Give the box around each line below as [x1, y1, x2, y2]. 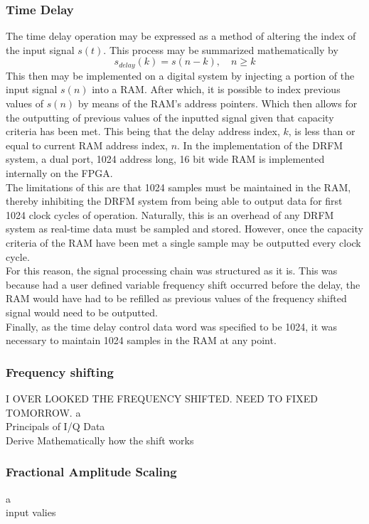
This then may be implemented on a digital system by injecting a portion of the [6, 68, 355, 82]
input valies [6, 505, 56, 520]
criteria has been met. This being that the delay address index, [6, 124, 280, 139]
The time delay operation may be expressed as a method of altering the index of [6, 28, 356, 43]
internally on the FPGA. [6, 166, 113, 181]
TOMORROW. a [6, 405, 81, 419]
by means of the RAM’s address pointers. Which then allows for [77, 96, 358, 111]
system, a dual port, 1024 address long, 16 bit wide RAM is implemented [6, 151, 325, 166]
